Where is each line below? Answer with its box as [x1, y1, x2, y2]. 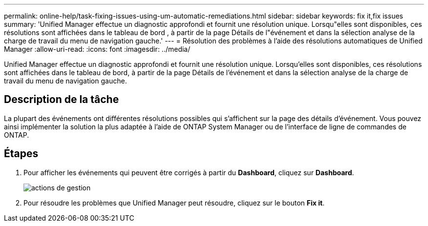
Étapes [4, 147, 39, 160]
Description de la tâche [4, 93, 119, 106]
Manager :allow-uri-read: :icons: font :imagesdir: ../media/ [4, 45, 191, 53]
